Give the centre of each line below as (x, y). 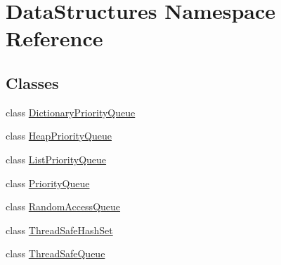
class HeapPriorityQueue (59, 136)
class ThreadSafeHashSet (59, 230)
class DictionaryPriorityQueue (71, 112)
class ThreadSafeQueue (55, 253)
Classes (32, 82)
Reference (54, 38)
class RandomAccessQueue (63, 206)
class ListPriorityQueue (56, 159)
